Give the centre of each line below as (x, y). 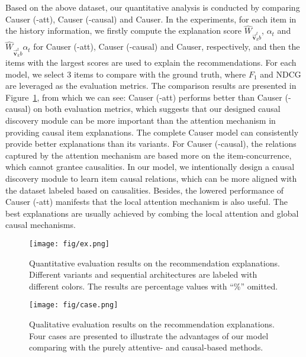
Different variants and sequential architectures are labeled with (143, 274)
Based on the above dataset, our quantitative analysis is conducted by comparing (153, 7)
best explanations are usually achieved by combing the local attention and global (152, 213)
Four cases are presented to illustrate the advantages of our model (149, 335)
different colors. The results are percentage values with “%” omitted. (154, 286)
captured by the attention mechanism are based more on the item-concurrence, (149, 155)
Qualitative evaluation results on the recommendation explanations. (152, 324)
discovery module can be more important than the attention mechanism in (141, 120)
